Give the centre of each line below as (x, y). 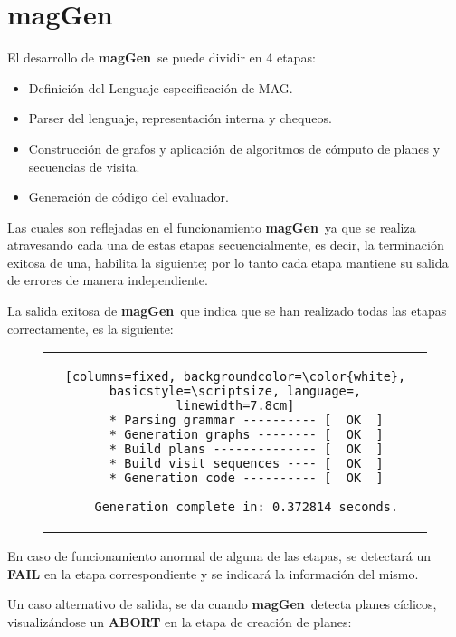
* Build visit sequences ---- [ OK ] (246, 464)
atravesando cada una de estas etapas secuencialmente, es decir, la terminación (226, 245)
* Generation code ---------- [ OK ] (246, 478)
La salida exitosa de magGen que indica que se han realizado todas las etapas (227, 311)
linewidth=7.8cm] (235, 406)
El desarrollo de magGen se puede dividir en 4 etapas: (161, 57)
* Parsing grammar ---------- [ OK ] (246, 420)
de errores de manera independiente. (108, 280)
